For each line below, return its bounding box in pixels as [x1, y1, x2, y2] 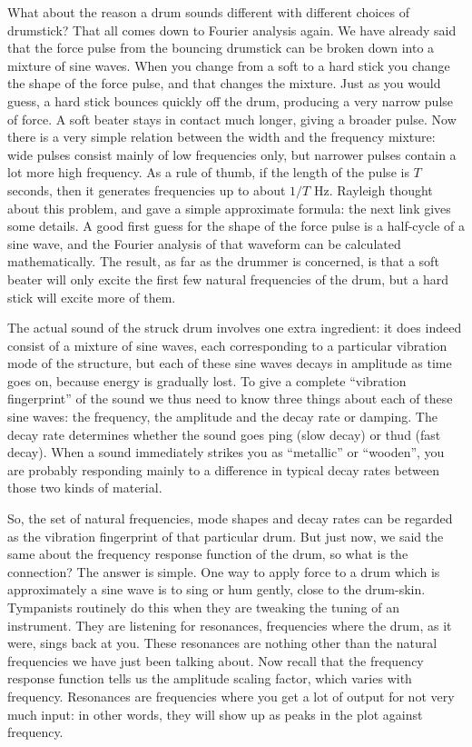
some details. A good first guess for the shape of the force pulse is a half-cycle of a [7, 216, 465, 235]
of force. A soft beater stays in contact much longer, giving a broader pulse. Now [7, 109, 457, 128]
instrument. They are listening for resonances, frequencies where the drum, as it [7, 615, 452, 634]
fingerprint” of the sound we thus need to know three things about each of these [7, 389, 453, 408]
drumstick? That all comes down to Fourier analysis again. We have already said [7, 20, 457, 39]
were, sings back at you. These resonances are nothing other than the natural [7, 633, 438, 652]
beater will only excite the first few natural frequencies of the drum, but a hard [7, 269, 449, 288]
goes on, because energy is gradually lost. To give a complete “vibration [7, 371, 407, 390]
